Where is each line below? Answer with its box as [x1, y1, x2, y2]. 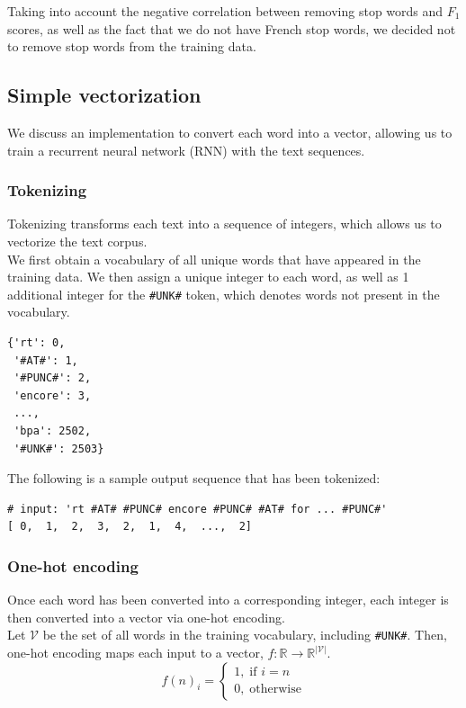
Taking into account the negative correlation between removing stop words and [7, 2, 444, 20]
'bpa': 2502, [13, 424, 92, 437]
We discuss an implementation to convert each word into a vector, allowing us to [7, 122, 453, 141]
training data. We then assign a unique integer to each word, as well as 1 [7, 267, 409, 286]
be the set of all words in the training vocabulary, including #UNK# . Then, [42, 625, 447, 644]
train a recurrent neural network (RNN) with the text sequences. [7, 140, 365, 159]
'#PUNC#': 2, [13, 372, 92, 385]
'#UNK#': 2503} [13, 442, 104, 455]
